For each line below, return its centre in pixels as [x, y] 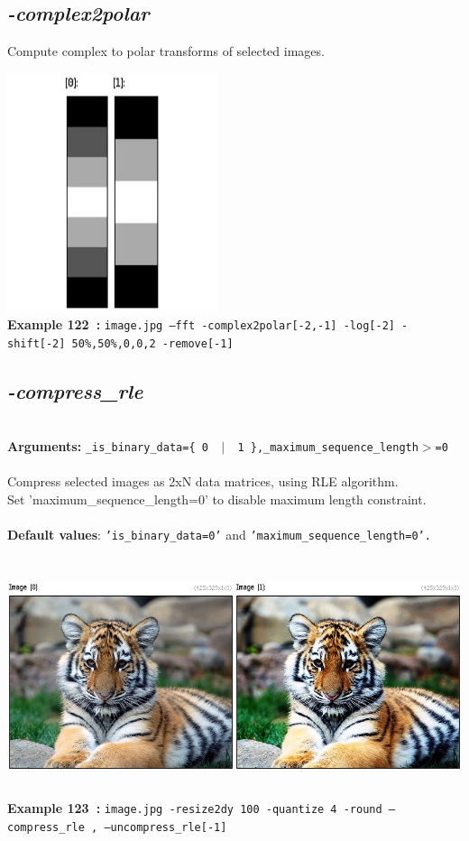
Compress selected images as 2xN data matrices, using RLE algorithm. [203, 481]
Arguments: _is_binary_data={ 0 [108, 446]
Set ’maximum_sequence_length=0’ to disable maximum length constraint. [217, 499]
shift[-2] [37, 343]
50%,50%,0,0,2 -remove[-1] [152, 343]
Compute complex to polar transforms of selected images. [166, 51]
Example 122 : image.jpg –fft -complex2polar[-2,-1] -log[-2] [201, 323]
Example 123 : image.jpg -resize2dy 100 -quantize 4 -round [195, 807]
